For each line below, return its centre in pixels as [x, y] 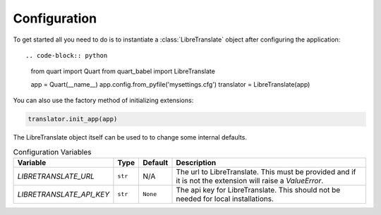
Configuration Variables [52, 152]
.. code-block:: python [67, 55]
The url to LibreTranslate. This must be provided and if [266, 171]
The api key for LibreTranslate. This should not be [258, 190]
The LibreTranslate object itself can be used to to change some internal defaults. [130, 137]
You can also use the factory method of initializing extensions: [103, 100]
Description [196, 162]
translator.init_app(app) [73, 119]
